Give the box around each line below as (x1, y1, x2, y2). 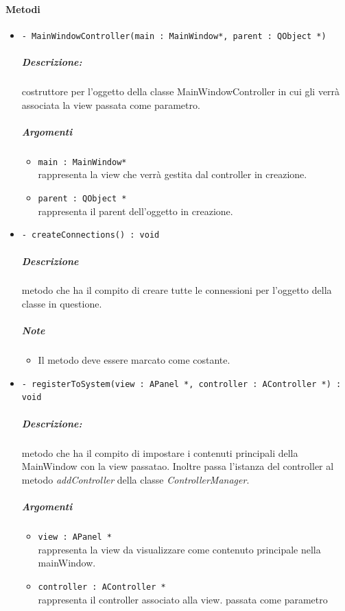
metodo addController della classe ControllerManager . (21, 472, 250, 486)
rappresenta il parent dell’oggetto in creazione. (38, 203, 233, 218)
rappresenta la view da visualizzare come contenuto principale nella (38, 542, 321, 556)
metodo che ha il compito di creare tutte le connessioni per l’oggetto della (21, 283, 332, 297)
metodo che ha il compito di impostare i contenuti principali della (21, 445, 298, 460)
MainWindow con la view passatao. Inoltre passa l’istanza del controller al (21, 459, 334, 473)
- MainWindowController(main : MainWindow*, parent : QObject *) (21, 31, 326, 41)
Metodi (5, 1, 40, 16)
